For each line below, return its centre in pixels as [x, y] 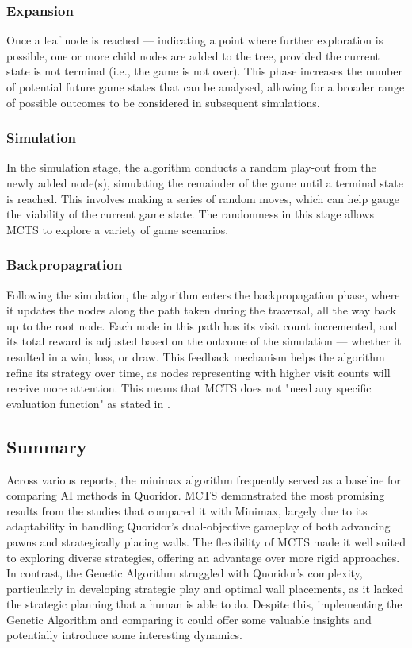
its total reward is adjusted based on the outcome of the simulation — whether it [204, 341]
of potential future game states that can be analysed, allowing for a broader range [206, 87]
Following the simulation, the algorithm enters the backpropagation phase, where [203, 294]
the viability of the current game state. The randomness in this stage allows [191, 214]
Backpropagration [65, 265]
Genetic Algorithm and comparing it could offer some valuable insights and [189, 619]
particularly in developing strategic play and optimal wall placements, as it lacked [205, 588]
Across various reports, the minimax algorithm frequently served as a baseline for [204, 479]
